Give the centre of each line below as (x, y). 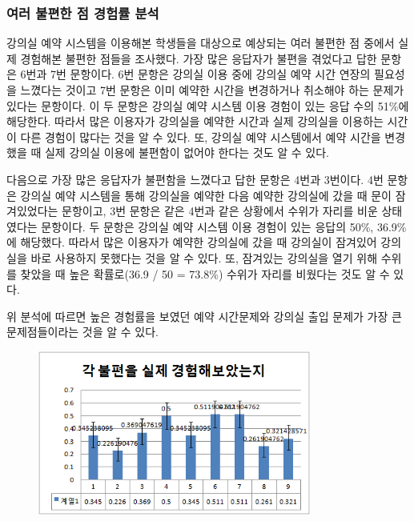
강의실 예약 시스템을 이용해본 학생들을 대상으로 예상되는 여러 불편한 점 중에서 (201, 43)
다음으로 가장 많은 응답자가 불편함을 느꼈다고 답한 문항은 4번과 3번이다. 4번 (195, 179)
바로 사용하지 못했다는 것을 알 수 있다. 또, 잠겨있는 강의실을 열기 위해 (204, 257)
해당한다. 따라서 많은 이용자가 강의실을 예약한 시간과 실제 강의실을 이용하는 (195, 121)
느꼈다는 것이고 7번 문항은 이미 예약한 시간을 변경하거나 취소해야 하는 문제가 (212, 90)
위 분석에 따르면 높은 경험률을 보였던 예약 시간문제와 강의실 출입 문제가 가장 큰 (204, 316)
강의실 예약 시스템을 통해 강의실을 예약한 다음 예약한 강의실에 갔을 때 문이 (206, 195)
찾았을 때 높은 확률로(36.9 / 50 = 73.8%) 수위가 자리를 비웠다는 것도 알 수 (205, 273)
